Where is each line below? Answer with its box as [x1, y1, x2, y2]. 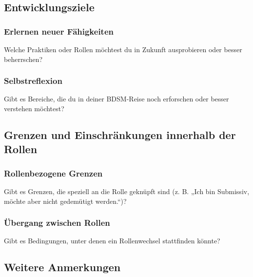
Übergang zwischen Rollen [4, 217, 110, 229]
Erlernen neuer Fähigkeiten [4, 25, 114, 37]
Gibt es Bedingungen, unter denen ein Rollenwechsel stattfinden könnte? [4, 236, 220, 246]
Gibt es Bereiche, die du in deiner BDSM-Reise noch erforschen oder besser [4, 94, 229, 104]
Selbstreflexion [4, 75, 62, 87]
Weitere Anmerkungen [4, 259, 121, 275]
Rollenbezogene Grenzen [4, 167, 103, 179]
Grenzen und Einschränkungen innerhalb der [4, 127, 236, 142]
